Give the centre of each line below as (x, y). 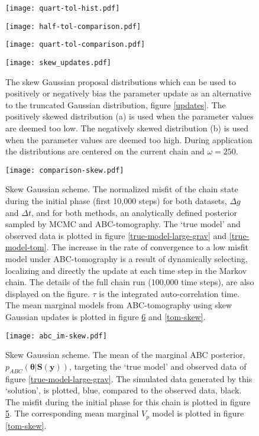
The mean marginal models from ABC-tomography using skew (119, 305)
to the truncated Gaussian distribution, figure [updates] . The (116, 104)
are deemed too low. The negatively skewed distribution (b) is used (127, 128)
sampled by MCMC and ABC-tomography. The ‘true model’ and (123, 224)
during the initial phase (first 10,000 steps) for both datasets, (116, 201)
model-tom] (26, 247)
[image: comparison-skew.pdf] (65, 170)
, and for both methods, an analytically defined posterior (134, 212)
